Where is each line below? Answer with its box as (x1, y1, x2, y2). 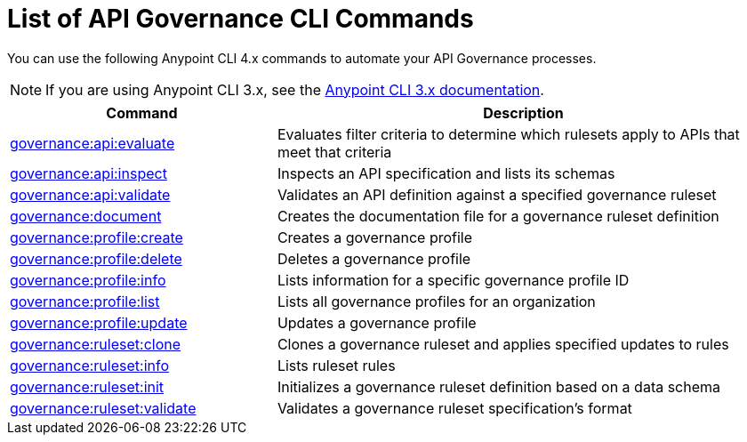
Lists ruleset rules (277, 356, 396, 374)
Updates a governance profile (277, 313, 477, 332)
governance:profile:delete (10, 249, 182, 268)
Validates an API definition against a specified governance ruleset (277, 185, 717, 204)
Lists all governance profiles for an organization (277, 292, 596, 310)
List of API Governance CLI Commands (7, 4, 474, 34)
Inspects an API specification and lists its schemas (277, 164, 615, 182)
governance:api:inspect (10, 164, 167, 182)
